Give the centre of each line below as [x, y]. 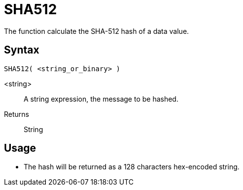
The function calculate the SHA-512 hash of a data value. [97, 31]
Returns [17, 114]
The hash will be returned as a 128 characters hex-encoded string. [132, 167]
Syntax [22, 50]
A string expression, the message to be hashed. [101, 99]
